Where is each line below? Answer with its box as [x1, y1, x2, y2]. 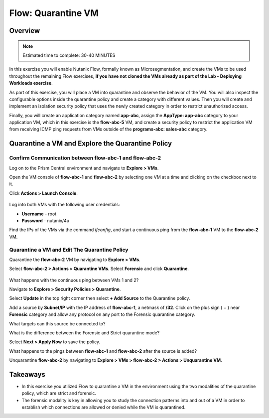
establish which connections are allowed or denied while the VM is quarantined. [21, 404, 186, 411]
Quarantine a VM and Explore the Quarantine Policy [9, 139, 172, 148]
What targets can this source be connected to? [9, 320, 106, 326]
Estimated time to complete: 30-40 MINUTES [22, 52, 116, 58]
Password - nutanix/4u [21, 217, 70, 224]
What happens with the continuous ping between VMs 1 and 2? [9, 277, 139, 283]
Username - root [21, 211, 57, 217]
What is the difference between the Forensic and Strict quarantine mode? [9, 330, 160, 336]
